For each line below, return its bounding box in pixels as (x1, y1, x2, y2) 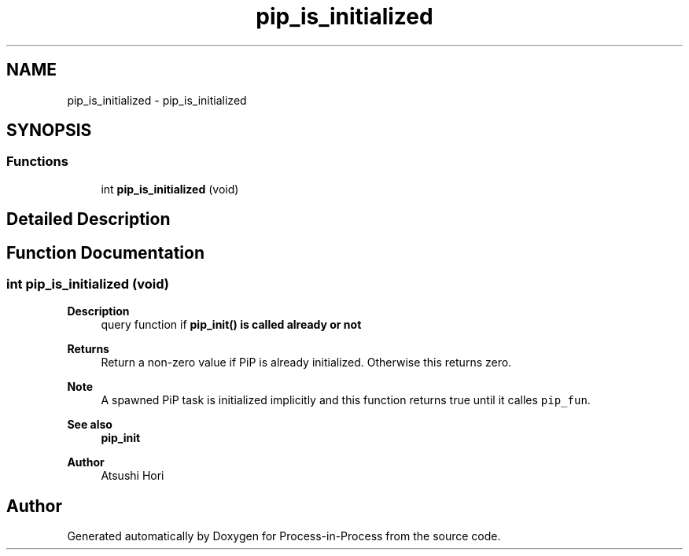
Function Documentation (6, 242, 204, 263)
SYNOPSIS (6, 120, 92, 141)
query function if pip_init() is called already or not (101, 318, 362, 332)
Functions (6, 153, 68, 170)
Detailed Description (6, 209, 171, 230)
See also (67, 418, 112, 432)
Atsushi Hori (101, 469, 164, 483)
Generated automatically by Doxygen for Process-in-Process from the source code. (67, 529, 501, 543)
